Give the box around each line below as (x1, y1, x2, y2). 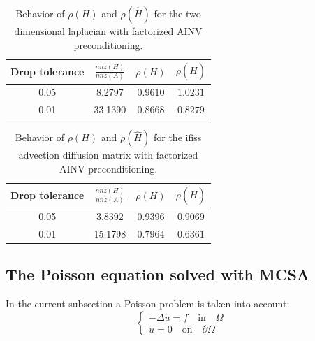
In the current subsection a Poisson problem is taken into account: (6, 296, 290, 310)
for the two (154, 6, 201, 20)
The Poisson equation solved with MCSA (6, 263, 310, 285)
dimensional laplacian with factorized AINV (14, 24, 203, 38)
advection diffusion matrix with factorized (18, 147, 198, 162)
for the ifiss (153, 130, 202, 145)
